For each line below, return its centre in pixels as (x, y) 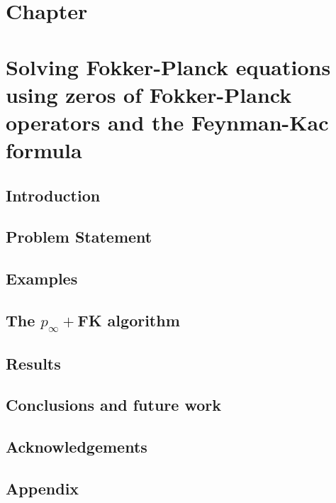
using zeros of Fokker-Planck (149, 94)
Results (33, 363)
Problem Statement (79, 237)
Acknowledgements (77, 447)
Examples (42, 278)
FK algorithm (129, 320)
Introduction (53, 195)
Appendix (43, 488)
